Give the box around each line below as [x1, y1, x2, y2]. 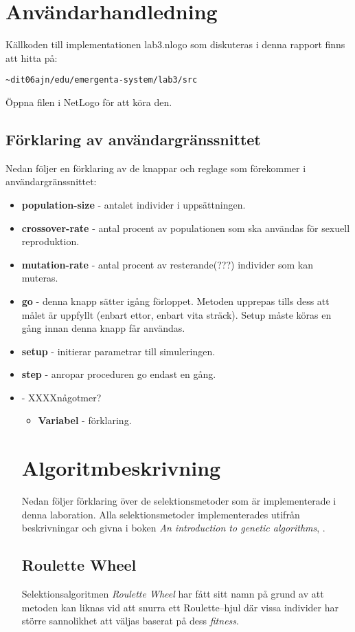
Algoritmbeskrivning [21, 454, 221, 482]
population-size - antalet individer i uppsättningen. [21, 197, 246, 211]
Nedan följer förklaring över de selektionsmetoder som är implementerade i [21, 494, 336, 508]
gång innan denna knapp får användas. [21, 321, 185, 335]
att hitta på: [5, 50, 58, 65]
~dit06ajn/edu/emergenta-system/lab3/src [5, 75, 198, 85]
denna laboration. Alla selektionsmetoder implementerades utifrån [21, 507, 300, 521]
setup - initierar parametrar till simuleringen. [21, 344, 216, 358]
